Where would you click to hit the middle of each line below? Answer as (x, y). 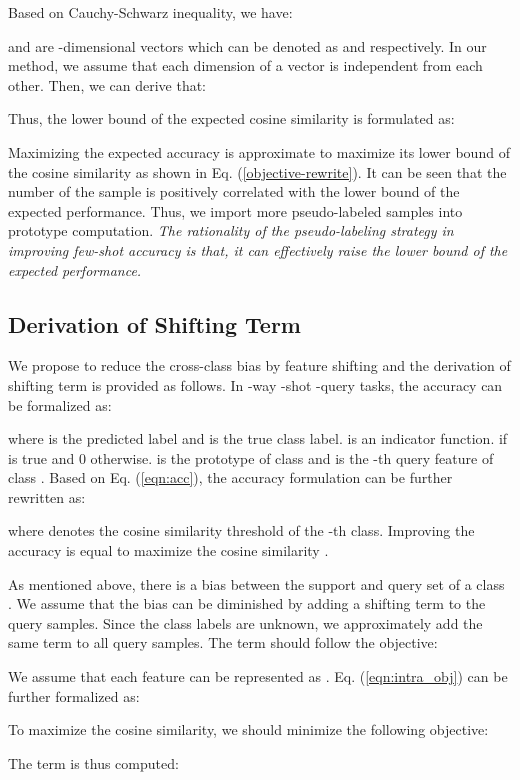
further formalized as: (74, 695)
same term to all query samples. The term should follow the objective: (223, 642)
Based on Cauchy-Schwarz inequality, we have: (150, 12)
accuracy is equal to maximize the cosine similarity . (168, 550)
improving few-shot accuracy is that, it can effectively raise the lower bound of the (258, 249)
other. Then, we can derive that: (107, 84)
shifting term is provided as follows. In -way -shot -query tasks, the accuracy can (255, 384)
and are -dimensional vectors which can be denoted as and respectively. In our (247, 45)
